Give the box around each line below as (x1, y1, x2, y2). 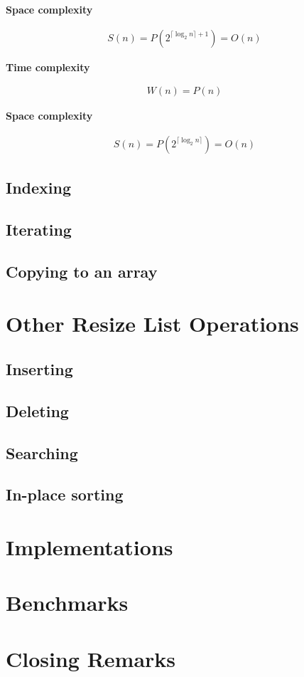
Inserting (6, 357, 73, 379)
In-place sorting (6, 483, 124, 505)
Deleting (6, 399, 69, 421)
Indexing (6, 177, 72, 199)
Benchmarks (6, 588, 129, 617)
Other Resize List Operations (6, 309, 299, 338)
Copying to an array (6, 260, 158, 282)
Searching (6, 441, 78, 463)
